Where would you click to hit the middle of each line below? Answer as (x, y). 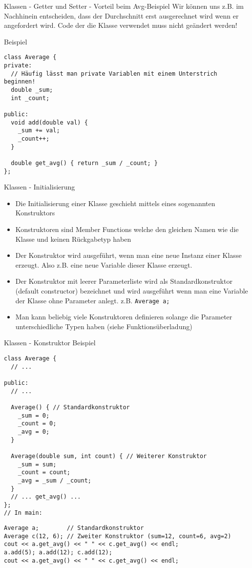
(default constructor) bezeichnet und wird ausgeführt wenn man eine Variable (132, 290)
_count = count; (44, 473)
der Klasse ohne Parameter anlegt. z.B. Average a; (93, 300)
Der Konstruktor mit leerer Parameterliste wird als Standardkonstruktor (124, 281)
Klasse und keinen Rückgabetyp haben (73, 239)
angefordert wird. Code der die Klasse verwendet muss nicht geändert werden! (121, 25)
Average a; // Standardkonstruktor (74, 528)
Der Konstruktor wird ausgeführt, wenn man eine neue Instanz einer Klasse (128, 255)
